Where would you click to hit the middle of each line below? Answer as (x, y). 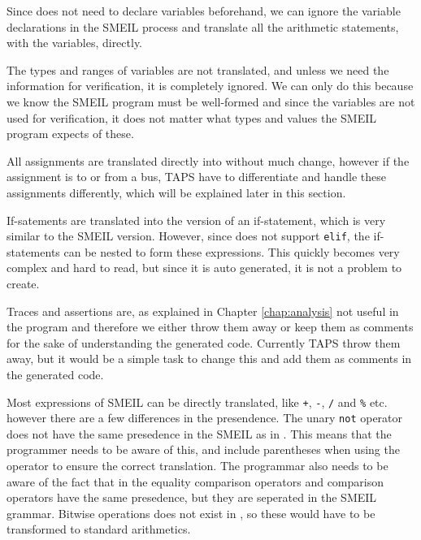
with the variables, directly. (75, 43)
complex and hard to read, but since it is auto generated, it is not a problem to (204, 268)
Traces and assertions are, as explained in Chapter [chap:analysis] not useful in (203, 311)
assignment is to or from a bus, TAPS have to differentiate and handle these (196, 177)
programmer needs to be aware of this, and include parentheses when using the (203, 449)
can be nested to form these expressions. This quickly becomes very (232, 251)
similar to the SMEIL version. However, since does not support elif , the (188, 236)
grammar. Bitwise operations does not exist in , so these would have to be (191, 513)
